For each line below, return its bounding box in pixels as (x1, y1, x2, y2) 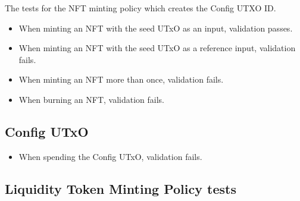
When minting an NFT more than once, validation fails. (18, 73, 224, 86)
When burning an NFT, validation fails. (18, 93, 164, 105)
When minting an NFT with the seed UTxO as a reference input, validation (18, 42, 296, 54)
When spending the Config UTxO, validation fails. (18, 150, 202, 162)
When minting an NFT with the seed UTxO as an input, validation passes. (18, 21, 293, 34)
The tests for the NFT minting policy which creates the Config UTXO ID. (5, 2, 276, 14)
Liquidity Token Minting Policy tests (5, 179, 236, 197)
